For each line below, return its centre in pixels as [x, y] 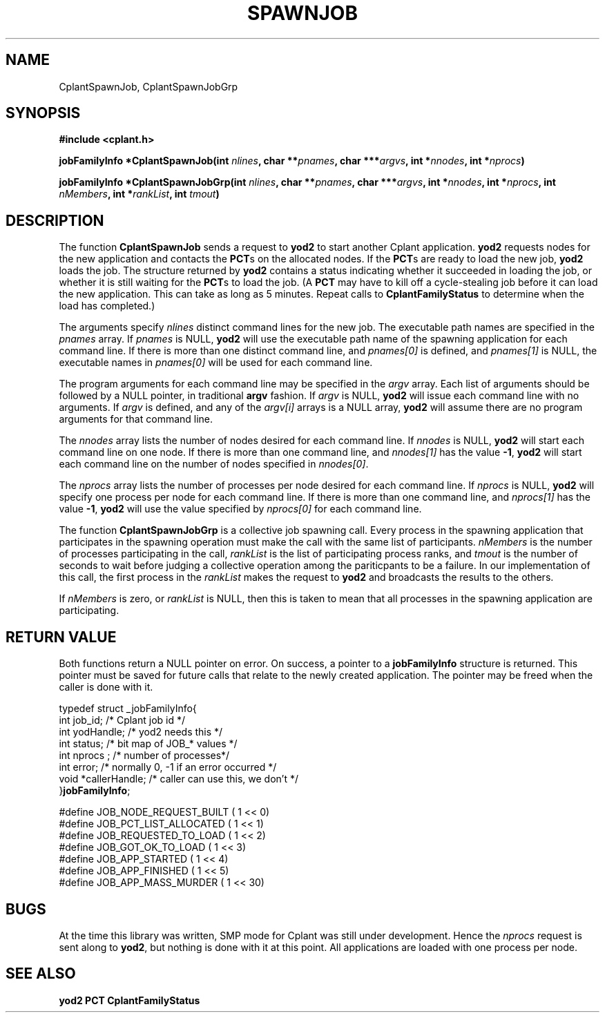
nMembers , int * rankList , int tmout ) [139, 194]
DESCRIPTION [55, 220]
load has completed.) [107, 306]
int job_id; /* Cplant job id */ [122, 720]
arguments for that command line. [136, 419]
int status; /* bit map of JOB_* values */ [148, 744]
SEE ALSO [41, 974]
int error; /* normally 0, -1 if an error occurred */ [168, 767]
